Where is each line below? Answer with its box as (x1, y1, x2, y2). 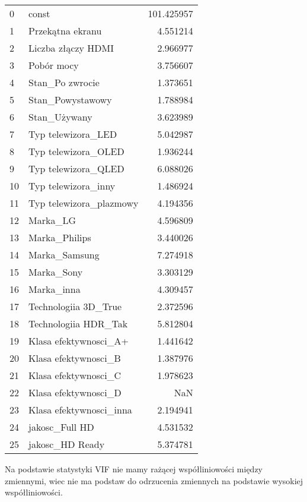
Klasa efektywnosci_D (28, 386, 121, 399)
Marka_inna (28, 282, 81, 296)
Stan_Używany (28, 110, 92, 124)
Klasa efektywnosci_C (28, 368, 121, 382)
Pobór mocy (28, 58, 79, 72)
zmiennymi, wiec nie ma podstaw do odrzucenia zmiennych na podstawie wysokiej (5, 474, 303, 487)
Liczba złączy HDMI (28, 41, 114, 55)
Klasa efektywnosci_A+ (28, 334, 129, 348)
